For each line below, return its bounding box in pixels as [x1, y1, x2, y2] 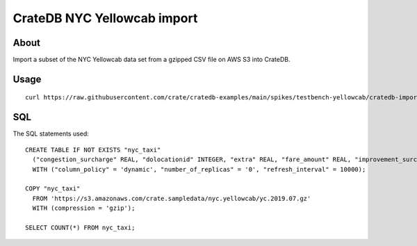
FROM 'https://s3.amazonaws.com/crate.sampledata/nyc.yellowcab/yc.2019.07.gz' [32, 195, 311, 202]
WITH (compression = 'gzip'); [32, 204, 136, 212]
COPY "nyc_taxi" [25, 185, 81, 192]
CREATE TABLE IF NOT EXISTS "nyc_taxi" [25, 146, 161, 154]
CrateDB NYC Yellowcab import [13, 10, 198, 26]
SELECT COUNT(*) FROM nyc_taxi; [25, 223, 136, 231]
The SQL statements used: [13, 129, 90, 138]
